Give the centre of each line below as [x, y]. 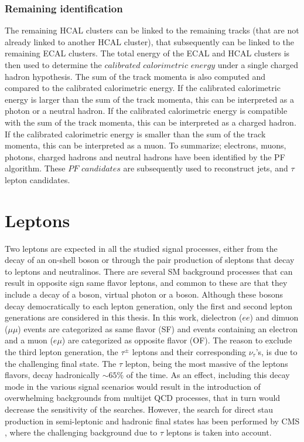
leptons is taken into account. [219, 432]
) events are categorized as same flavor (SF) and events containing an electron [158, 328]
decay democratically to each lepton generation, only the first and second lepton [149, 306]
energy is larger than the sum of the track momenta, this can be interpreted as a [150, 99]
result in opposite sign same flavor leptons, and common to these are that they [146, 283]
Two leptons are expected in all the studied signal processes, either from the [141, 248]
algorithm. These [35, 168]
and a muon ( [29, 340]
